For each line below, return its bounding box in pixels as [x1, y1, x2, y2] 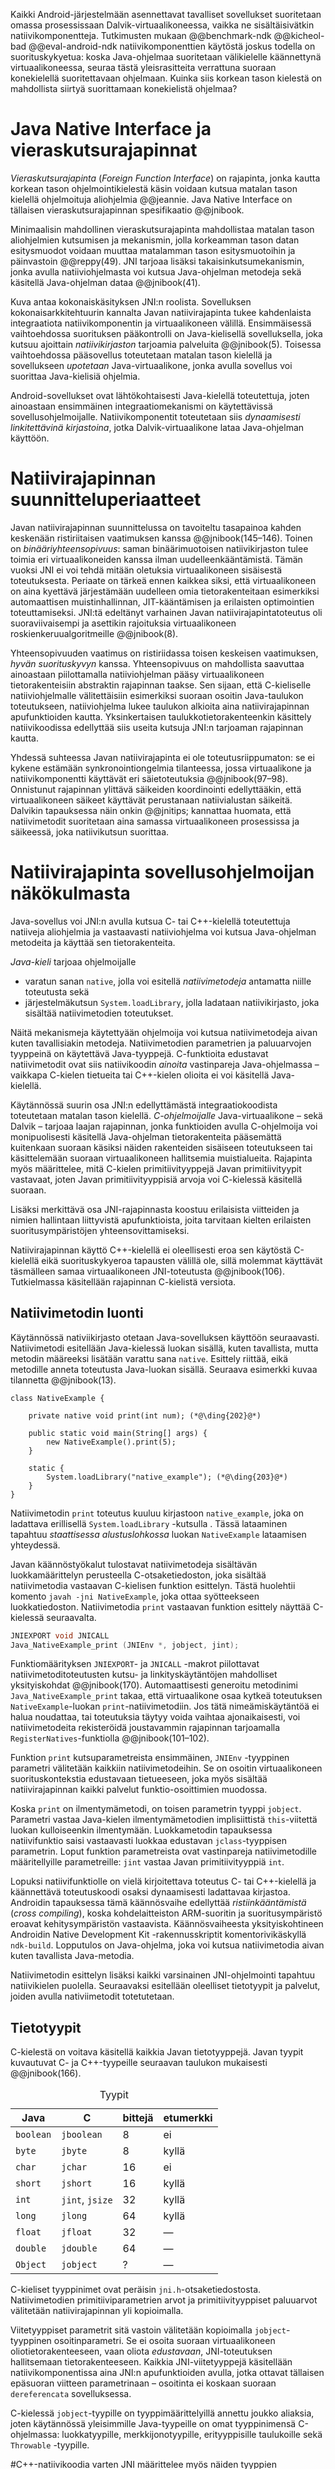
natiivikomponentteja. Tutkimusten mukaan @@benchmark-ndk [10, 30, 272, 41]
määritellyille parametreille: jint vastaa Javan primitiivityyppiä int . [10, 1856, 285, 1868]
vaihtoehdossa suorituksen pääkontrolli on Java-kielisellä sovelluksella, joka [10, 327, 323, 339]
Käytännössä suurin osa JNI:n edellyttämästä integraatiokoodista [10, 1099, 278, 1111]
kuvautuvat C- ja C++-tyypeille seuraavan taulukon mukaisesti [10, 2057, 268, 2069]
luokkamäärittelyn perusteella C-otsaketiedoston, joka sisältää [10, 1569, 267, 1581]
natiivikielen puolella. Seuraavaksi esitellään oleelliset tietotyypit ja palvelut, [10, 1980, 321, 1992]
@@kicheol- [273, 30, 325, 41]
